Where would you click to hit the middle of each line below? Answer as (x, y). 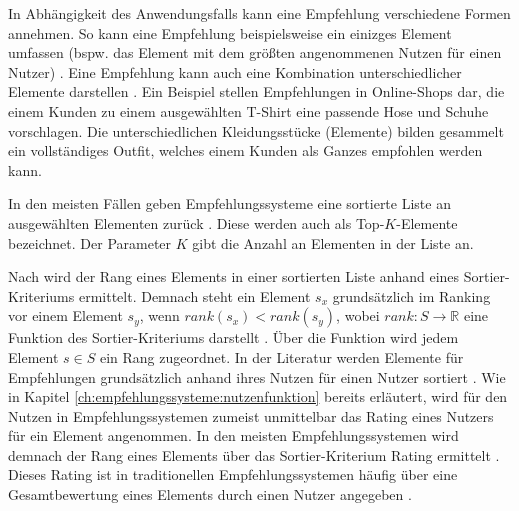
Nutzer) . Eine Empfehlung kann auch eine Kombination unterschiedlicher (235, 71)
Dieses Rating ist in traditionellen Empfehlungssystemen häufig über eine (233, 474)
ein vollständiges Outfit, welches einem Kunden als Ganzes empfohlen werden (245, 150)
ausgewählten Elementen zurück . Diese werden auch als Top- (196, 222)
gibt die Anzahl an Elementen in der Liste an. (333, 242)
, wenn (159, 315)
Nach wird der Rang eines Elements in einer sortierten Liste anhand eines (234, 276)
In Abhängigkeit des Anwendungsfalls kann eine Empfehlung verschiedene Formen (259, 13)
